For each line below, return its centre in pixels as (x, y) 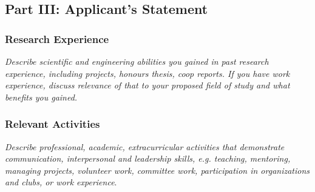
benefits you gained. (41, 97)
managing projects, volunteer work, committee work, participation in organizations (157, 170)
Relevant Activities (52, 124)
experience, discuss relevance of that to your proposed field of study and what (147, 85)
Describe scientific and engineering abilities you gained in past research (137, 61)
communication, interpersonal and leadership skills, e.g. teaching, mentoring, (148, 158)
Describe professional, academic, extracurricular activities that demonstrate (145, 146)
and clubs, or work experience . (61, 182)
